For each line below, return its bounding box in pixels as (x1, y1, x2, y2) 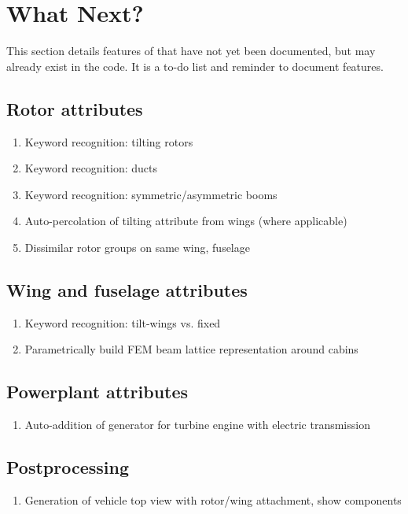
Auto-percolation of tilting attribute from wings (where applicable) (24, 213, 347, 229)
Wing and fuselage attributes (6, 277, 248, 301)
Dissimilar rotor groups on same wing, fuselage (24, 239, 250, 255)
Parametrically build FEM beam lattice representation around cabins (24, 341, 358, 357)
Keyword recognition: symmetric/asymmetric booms (24, 186, 278, 202)
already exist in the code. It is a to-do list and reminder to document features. (6, 57, 384, 74)
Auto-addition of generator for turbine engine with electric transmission (24, 416, 370, 433)
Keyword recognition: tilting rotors (24, 133, 193, 150)
